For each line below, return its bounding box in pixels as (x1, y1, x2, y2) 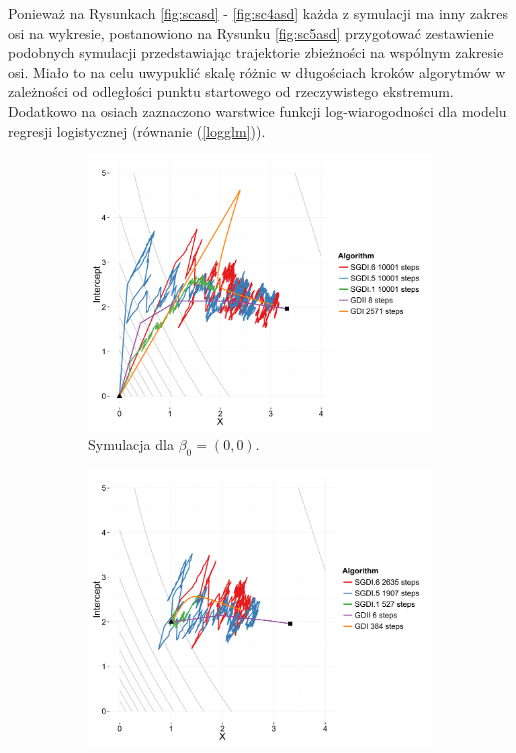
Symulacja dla (88, 433, 174, 454)
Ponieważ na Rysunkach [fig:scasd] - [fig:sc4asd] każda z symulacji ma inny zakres (8, 3, 508, 23)
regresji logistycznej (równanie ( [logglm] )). (8, 120, 266, 141)
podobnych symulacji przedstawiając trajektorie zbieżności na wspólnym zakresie (8, 42, 504, 63)
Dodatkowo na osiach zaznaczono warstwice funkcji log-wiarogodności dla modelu (8, 100, 507, 121)
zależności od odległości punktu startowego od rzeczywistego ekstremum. (8, 81, 454, 102)
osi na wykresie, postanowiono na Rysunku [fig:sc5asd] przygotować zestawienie (8, 22, 494, 43)
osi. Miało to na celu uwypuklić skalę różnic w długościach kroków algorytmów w (8, 61, 506, 82)
